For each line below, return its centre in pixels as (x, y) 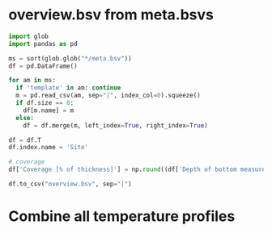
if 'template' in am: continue (68, 88)
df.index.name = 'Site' (49, 148)
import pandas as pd (43, 44)
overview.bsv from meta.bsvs (111, 15)
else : (25, 118)
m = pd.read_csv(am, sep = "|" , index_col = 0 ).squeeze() (108, 96)
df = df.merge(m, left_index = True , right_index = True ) (115, 125)
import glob (28, 36)
